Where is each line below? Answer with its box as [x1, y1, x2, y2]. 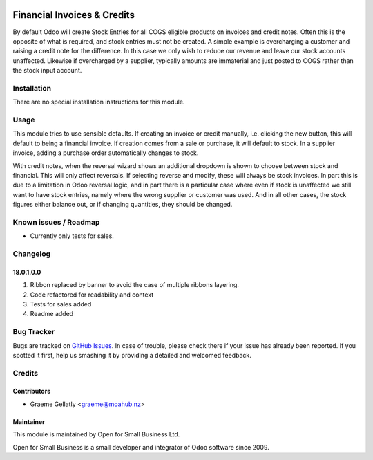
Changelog [12, 249, 51, 259]
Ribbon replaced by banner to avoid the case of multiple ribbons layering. [30, 281, 240, 289]
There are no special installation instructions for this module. [12, 98, 185, 107]
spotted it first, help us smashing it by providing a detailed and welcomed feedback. [12, 351, 251, 359]
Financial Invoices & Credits [12, 9, 135, 21]
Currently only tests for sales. [30, 232, 114, 240]
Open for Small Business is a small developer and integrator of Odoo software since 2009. [12, 443, 269, 451]
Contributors [12, 387, 51, 396]
